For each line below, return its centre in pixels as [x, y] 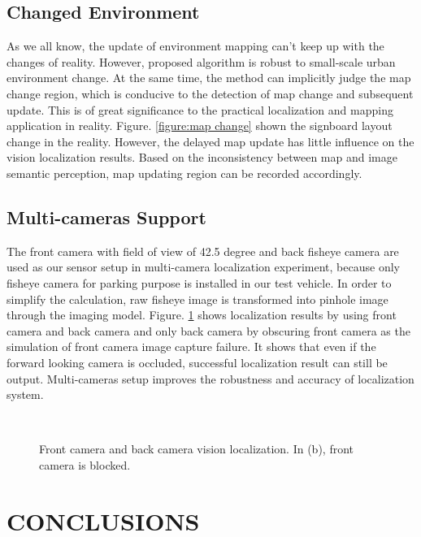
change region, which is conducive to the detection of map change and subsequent [210, 93]
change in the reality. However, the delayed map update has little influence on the [210, 141]
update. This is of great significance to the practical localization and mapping [200, 109]
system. [25, 394]
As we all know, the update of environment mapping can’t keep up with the [195, 46]
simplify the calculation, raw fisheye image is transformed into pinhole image [197, 299]
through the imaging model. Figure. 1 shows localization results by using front [202, 315]
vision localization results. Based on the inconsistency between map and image [202, 157]
